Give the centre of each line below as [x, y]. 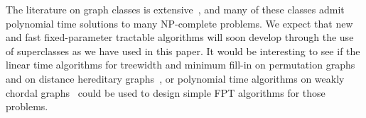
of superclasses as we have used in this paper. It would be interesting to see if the [183, 51]
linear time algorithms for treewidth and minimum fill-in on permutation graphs [181, 65]
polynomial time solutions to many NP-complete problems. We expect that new [179, 23]
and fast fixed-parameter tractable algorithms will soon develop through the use [180, 37]
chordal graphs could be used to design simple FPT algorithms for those [166, 92]
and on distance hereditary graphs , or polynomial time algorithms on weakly [175, 78]
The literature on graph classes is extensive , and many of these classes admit [175, 9]
